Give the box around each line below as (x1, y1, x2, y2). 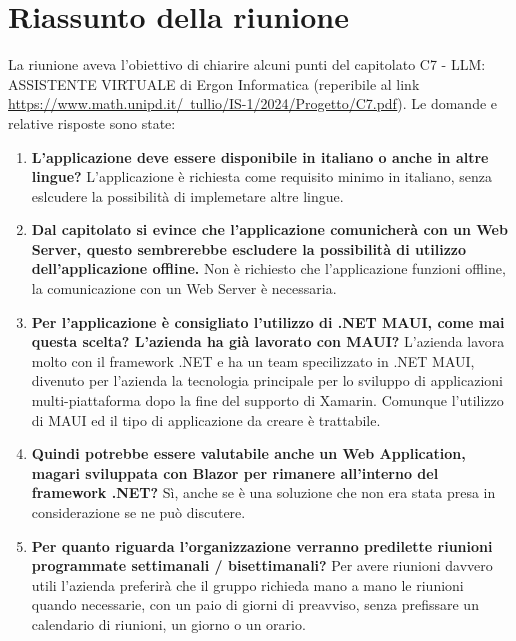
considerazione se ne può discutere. (31, 502, 246, 522)
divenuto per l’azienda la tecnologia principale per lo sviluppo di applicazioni (31, 370, 504, 391)
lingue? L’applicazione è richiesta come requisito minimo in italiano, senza (31, 166, 493, 187)
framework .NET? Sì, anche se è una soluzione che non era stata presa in (31, 482, 496, 503)
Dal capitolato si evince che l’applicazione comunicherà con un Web (31, 219, 508, 240)
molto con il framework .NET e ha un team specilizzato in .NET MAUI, (31, 350, 475, 371)
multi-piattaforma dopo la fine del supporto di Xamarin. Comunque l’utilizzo (31, 390, 504, 411)
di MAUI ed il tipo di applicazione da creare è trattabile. (31, 409, 381, 430)
